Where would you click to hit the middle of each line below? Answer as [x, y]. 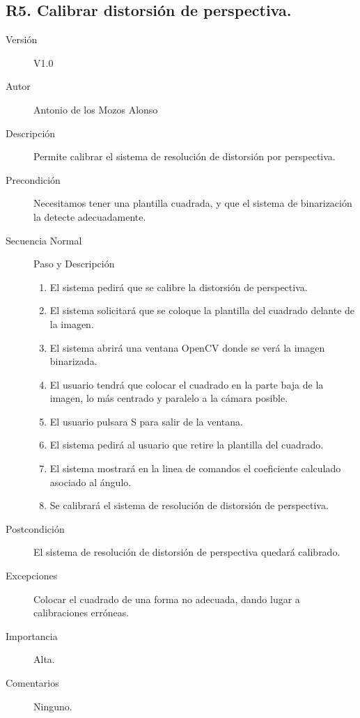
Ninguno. [53, 706]
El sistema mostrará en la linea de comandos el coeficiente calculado [195, 468]
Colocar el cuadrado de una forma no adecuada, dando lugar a [167, 599]
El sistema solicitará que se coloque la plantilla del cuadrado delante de [202, 310]
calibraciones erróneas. [81, 612]
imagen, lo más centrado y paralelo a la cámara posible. [169, 398]
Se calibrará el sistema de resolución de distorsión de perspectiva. [189, 505]
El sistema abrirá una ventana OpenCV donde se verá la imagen [187, 347]
